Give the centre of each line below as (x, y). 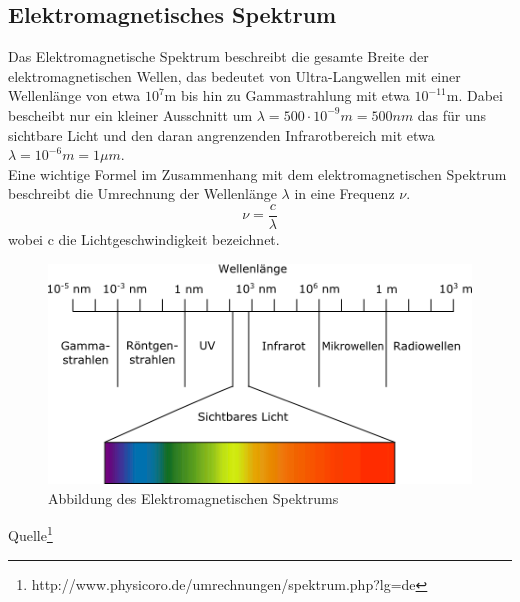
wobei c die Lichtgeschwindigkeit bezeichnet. (144, 239)
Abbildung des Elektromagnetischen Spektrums (193, 497)
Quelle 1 (30, 533)
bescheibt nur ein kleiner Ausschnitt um (130, 114)
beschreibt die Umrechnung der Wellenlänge (142, 193)
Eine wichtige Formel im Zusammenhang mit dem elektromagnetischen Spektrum (257, 173)
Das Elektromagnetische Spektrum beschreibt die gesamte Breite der (218, 56)
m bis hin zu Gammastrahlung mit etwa (287, 95)
